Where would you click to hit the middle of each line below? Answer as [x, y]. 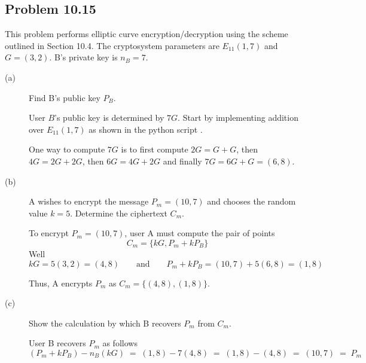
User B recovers [57, 343]
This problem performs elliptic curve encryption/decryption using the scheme [147, 34]
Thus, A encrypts [61, 283]
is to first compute [155, 149]
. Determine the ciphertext [119, 213]
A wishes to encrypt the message [89, 201]
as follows [120, 343]
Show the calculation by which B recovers [105, 323]
